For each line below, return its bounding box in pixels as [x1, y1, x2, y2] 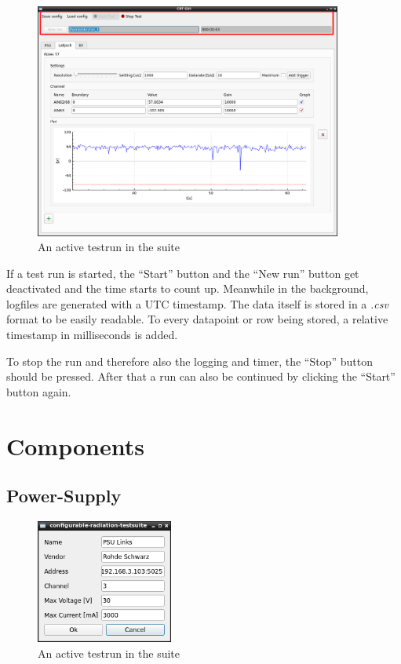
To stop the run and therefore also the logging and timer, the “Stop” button [6, 352, 374, 369]
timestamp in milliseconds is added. [6, 327, 178, 343]
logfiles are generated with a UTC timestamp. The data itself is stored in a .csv [6, 295, 388, 312]
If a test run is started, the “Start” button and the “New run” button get [6, 265, 359, 281]
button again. [6, 383, 71, 399]
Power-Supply [6, 483, 122, 508]
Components [6, 429, 144, 462]
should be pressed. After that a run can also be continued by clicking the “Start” [6, 368, 396, 385]
